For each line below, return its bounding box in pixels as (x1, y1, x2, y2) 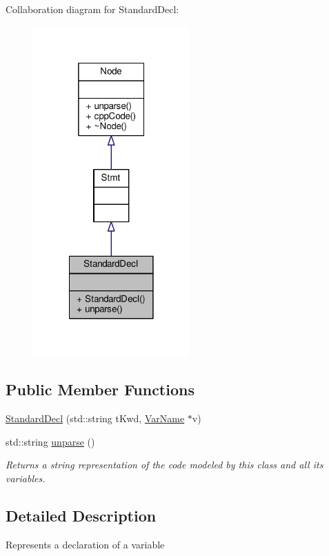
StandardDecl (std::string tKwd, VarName (6, 411, 185, 426)
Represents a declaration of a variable (6, 537, 165, 551)
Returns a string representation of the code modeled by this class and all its (6, 457, 323, 472)
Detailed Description (6, 505, 157, 526)
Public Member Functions (6, 379, 195, 400)
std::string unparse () (6, 434, 95, 448)
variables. (6, 471, 46, 486)
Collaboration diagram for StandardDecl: (6, 2, 179, 16)
